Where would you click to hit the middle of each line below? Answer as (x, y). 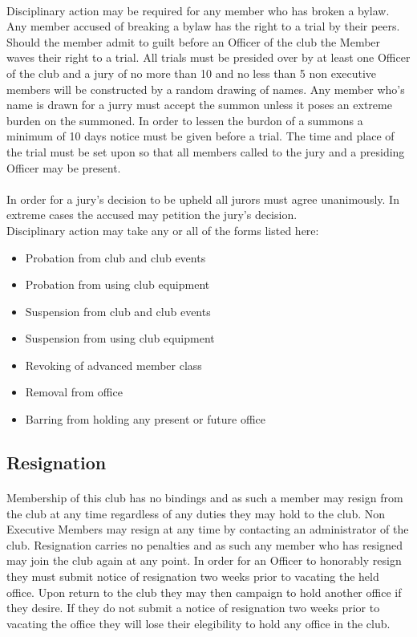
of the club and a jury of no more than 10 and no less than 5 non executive (192, 73)
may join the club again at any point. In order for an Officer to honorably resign (204, 560)
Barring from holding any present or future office (145, 419)
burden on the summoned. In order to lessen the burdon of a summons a (185, 120)
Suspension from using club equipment (120, 338)
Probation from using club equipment (117, 284)
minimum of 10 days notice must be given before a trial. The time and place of (200, 136)
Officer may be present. (64, 167)
